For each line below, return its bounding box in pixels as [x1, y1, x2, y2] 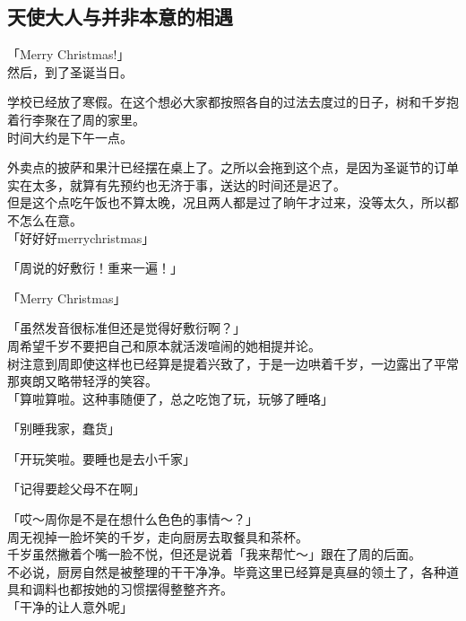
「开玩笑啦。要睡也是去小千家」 [7, 449, 195, 468]
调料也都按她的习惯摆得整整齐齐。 [31, 580, 233, 599]
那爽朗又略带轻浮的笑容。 [7, 372, 158, 390]
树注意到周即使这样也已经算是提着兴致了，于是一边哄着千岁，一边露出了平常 [7, 354, 459, 372]
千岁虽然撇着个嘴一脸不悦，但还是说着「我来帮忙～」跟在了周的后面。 [7, 545, 421, 564]
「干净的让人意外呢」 [7, 598, 133, 617]
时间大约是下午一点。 [7, 127, 133, 146]
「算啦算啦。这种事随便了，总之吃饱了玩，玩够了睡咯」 [7, 389, 333, 407]
